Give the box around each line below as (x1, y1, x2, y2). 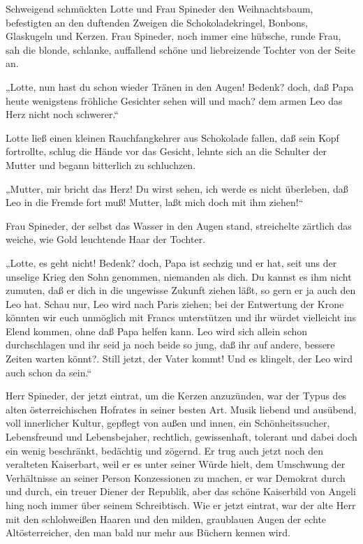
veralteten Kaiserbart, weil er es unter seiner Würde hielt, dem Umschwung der (6, 457, 346, 471)
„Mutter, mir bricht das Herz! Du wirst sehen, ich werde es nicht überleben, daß (6, 181, 348, 196)
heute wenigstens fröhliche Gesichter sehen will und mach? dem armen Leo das (6, 93, 343, 108)
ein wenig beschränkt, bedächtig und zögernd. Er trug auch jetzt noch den (6, 443, 324, 457)
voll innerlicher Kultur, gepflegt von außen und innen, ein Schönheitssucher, (6, 416, 330, 430)
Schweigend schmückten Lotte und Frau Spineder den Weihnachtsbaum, (6, 1, 313, 15)
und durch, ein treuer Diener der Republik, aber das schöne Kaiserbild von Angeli (6, 484, 356, 499)
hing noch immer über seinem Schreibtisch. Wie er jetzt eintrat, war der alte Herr (6, 498, 356, 512)
